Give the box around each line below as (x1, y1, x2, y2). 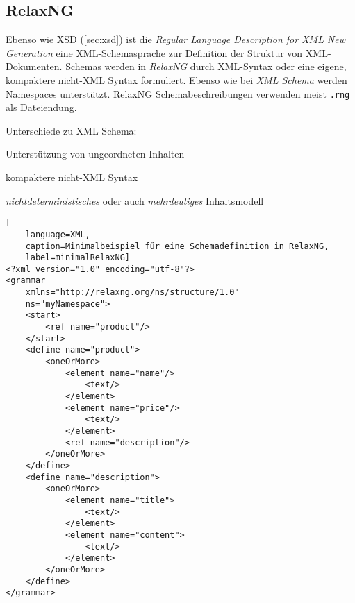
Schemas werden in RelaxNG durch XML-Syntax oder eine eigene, (65, 59, 347, 74)
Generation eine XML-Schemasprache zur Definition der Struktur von (6, 45, 303, 60)
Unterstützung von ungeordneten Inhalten (6, 146, 185, 161)
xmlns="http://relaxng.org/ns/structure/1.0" (25, 287, 240, 298)
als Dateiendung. (6, 100, 77, 114)
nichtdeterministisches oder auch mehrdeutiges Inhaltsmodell (6, 193, 264, 207)
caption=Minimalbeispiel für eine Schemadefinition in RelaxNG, (25, 241, 329, 251)
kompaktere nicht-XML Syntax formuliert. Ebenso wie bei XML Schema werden (6, 72, 347, 87)
